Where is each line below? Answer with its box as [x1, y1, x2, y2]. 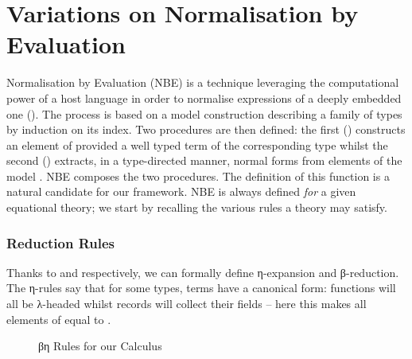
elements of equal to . [6, 310, 111, 327]
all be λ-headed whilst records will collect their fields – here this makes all [6, 295, 367, 312]
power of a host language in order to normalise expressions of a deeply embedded [6, 89, 402, 106]
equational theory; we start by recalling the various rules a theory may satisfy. [6, 199, 387, 216]
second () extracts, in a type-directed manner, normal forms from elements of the [6, 152, 402, 169]
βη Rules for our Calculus [38, 338, 162, 354]
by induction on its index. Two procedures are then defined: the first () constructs [6, 121, 406, 138]
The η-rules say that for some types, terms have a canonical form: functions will [6, 279, 396, 296]
